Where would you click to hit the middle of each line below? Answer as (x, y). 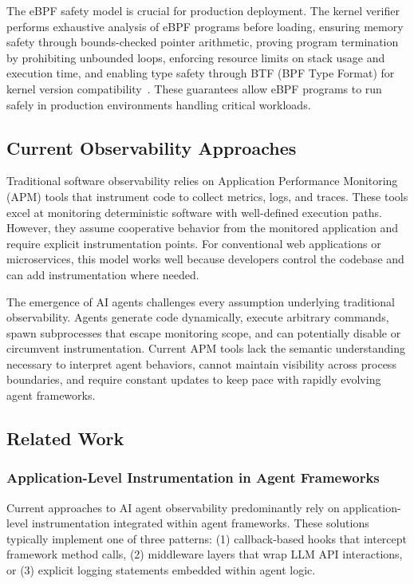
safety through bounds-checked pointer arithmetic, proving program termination (203, 42)
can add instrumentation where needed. (103, 274)
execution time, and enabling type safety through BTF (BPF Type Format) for (201, 73)
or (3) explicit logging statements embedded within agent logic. (161, 570)
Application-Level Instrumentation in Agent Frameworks (193, 477)
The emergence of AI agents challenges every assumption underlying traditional (201, 301)
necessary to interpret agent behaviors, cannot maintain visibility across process (201, 363)
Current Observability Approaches (152, 147)
